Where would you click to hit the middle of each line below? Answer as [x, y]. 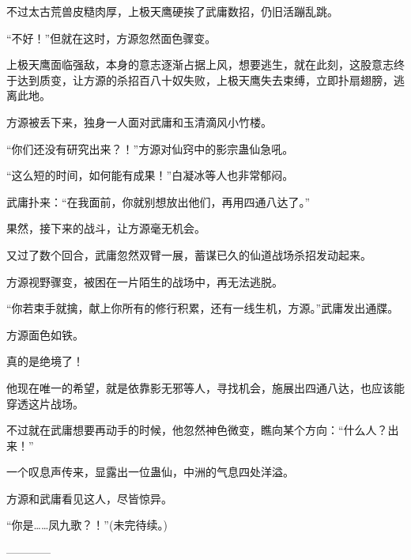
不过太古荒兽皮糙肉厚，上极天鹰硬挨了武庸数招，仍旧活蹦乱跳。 [172, 11]
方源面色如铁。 [45, 334]
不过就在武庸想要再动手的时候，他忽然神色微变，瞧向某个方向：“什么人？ [197, 430]
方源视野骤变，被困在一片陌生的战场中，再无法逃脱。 [145, 281]
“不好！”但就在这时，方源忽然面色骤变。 [111, 38]
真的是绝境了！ [45, 361]
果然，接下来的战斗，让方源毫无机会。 [106, 228]
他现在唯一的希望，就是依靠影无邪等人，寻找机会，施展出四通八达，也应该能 [205, 387]
